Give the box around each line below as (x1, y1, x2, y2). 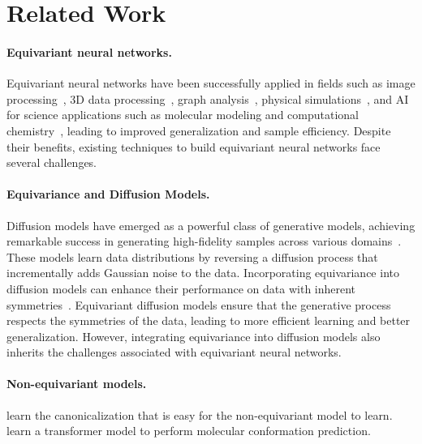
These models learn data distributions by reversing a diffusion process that (6, 248, 378, 265)
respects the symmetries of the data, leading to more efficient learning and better (6, 312, 411, 329)
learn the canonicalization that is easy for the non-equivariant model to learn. (6, 406, 393, 423)
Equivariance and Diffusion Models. (6, 186, 210, 203)
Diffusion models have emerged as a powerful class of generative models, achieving (6, 216, 416, 233)
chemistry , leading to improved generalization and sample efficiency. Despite (6, 122, 391, 139)
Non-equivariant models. (6, 375, 147, 392)
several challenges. (6, 154, 97, 171)
